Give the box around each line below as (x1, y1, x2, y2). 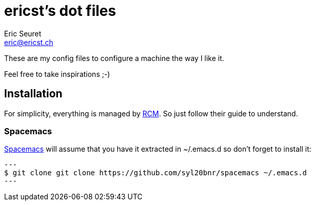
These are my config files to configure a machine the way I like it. (4, 53, 224, 63)
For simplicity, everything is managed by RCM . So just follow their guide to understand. (4, 109, 298, 118)
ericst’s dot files (4, 2, 116, 19)
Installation (4, 87, 63, 100)
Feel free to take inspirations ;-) (4, 69, 110, 78)
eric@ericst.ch (4, 37, 53, 47)
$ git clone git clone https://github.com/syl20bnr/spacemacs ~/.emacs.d (4, 169, 307, 177)
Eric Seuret (4, 29, 42, 38)
